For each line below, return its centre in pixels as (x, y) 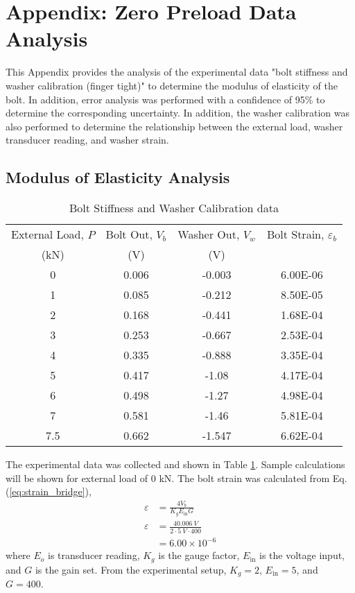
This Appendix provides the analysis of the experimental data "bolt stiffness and (177, 72)
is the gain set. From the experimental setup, (131, 569)
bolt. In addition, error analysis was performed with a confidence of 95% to (165, 99)
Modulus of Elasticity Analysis (118, 177)
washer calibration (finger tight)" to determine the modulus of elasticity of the (172, 85)
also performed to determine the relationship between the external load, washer (174, 126)
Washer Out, (209, 234)
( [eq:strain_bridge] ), (49, 491)
